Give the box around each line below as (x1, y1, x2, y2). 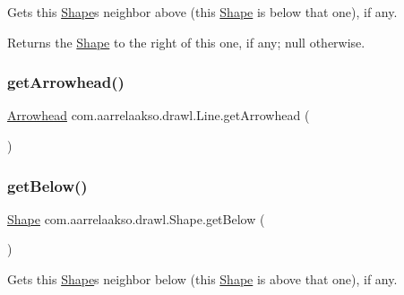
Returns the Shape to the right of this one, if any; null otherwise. (7, 32, 365, 51)
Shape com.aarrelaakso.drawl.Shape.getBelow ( (7, 209, 265, 228)
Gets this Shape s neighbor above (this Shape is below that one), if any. (7, 3, 398, 21)
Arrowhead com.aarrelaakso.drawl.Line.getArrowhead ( (7, 106, 310, 125)
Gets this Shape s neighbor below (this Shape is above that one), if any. (7, 270, 398, 288)
